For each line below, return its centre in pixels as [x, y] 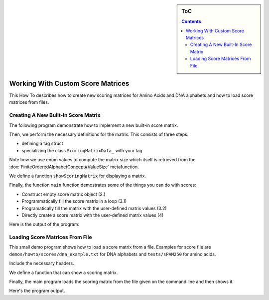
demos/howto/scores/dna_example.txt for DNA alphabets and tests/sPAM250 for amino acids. [113, 254]
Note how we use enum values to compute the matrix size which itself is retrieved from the [102, 160]
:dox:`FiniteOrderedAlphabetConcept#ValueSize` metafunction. [74, 167]
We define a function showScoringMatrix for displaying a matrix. [78, 176]
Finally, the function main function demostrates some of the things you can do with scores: [103, 185]
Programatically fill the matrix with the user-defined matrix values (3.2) [94, 208]
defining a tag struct [42, 144]
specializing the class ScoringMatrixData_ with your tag [82, 150]
